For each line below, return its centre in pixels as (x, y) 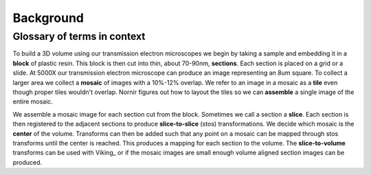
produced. (27, 162)
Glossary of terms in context (79, 36)
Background (48, 18)
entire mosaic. (33, 102)
